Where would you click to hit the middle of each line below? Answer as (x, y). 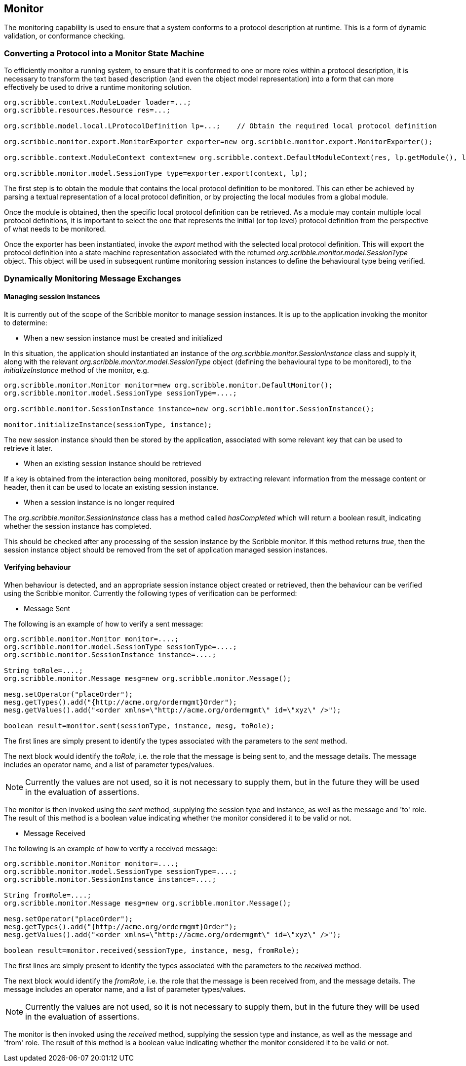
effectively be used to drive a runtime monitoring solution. (98, 87)
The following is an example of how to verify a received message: (111, 848)
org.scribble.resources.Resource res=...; (87, 110)
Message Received (55, 833)
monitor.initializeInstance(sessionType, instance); (108, 424)
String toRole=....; (44, 670)
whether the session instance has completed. (78, 526)
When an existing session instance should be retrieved (113, 463)
